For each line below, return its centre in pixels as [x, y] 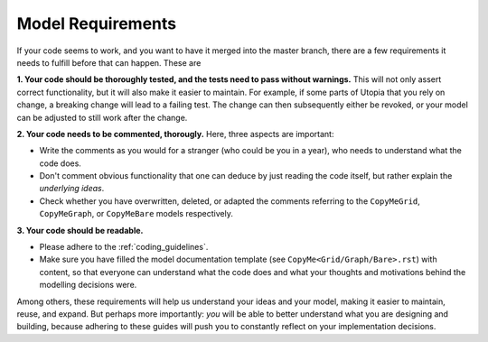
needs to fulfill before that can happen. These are [109, 62]
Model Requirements [96, 23]
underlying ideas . [72, 189]
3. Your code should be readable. [80, 230]
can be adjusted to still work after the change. [102, 117]
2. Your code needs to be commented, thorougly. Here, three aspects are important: [175, 134]
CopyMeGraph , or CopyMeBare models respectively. [136, 214]
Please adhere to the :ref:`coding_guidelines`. [124, 247]
